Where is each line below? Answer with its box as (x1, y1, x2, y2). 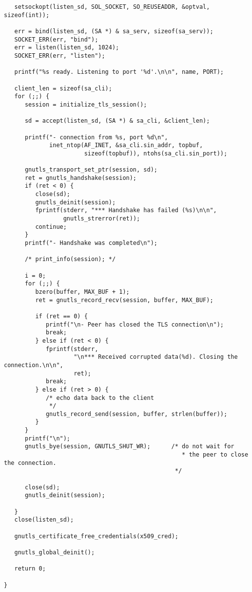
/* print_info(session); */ (24, 256, 116, 263)
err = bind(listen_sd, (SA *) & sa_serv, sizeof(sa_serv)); (14, 27, 213, 35)
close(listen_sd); (14, 516, 74, 524)
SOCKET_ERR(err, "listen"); (14, 52, 105, 59)
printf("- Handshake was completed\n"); (24, 240, 157, 247)
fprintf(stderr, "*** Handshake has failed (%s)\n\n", (35, 207, 217, 214)
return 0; (14, 565, 46, 572)
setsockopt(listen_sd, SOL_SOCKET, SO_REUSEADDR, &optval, (14, 3, 210, 10)
